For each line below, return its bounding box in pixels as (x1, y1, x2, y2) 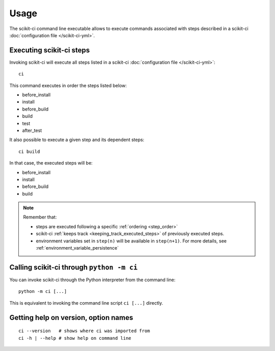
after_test (22, 127, 42, 133)
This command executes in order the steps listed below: (9, 82, 127, 89)
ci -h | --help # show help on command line (18, 335, 132, 341)
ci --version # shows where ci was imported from (18, 328, 150, 334)
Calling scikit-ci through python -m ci (9, 263, 137, 272)
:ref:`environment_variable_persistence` (36, 245, 119, 251)
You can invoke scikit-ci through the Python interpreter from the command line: (9, 277, 176, 283)
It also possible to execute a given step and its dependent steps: (9, 137, 145, 143)
